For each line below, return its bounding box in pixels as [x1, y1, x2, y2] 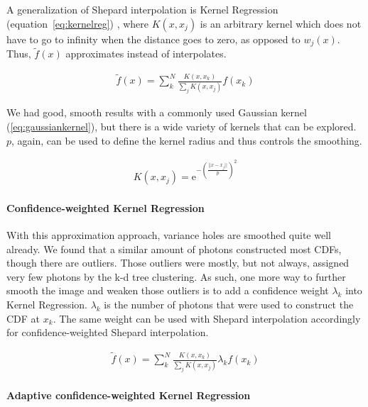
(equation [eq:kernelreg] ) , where [6, 16, 149, 30]
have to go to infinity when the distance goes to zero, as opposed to [6, 31, 301, 46]
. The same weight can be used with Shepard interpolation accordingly [53, 311, 361, 325]
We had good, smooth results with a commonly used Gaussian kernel [6, 105, 307, 120]
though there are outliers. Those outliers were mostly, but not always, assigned [6, 255, 350, 270]
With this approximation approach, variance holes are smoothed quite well [6, 228, 331, 242]
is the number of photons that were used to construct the [104, 297, 354, 312]
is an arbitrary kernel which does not [200, 16, 362, 30]
